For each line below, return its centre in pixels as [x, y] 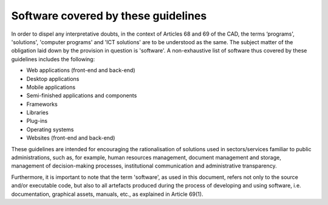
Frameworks [42, 104]
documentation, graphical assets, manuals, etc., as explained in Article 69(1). [107, 194]
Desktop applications [53, 79]
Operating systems [50, 129]
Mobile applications [51, 87]
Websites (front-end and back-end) [71, 138]
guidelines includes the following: [53, 59]
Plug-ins [37, 121]
